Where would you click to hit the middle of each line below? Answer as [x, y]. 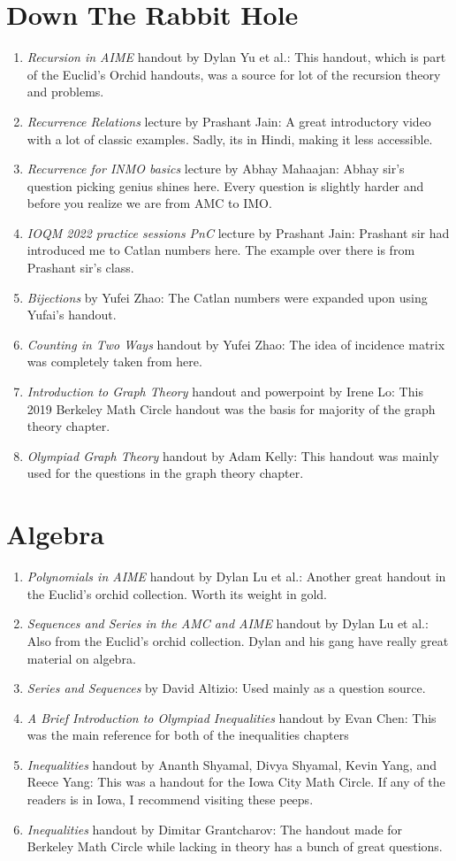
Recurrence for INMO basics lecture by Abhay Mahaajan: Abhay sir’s [216, 169]
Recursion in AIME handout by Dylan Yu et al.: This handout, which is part [236, 57]
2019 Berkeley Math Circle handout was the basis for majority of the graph [231, 408]
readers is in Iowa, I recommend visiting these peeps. [170, 799]
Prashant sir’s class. [80, 268]
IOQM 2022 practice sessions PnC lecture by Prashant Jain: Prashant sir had [238, 232]
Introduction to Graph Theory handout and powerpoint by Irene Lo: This [225, 392]
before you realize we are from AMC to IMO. [149, 203]
